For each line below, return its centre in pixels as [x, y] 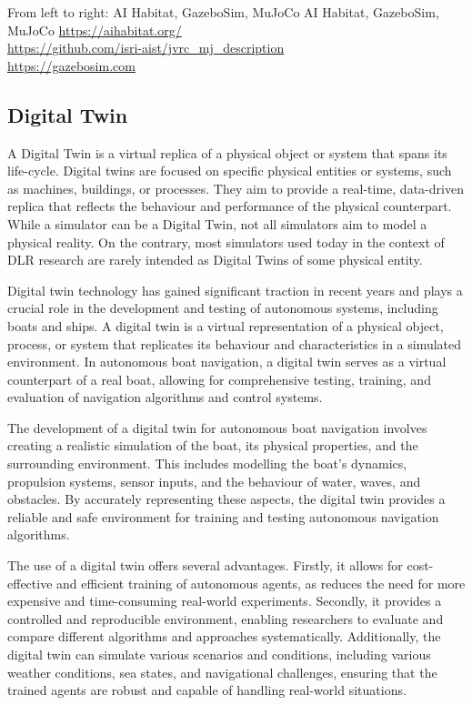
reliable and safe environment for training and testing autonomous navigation [223, 516]
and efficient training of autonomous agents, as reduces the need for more [261, 583]
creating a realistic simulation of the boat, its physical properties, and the [213, 445]
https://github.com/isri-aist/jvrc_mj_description [146, 48]
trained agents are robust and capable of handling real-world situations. [207, 690]
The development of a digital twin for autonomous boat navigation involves [217, 427]
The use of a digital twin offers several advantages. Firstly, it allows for [205, 565]
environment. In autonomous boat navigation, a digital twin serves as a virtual [227, 362]
